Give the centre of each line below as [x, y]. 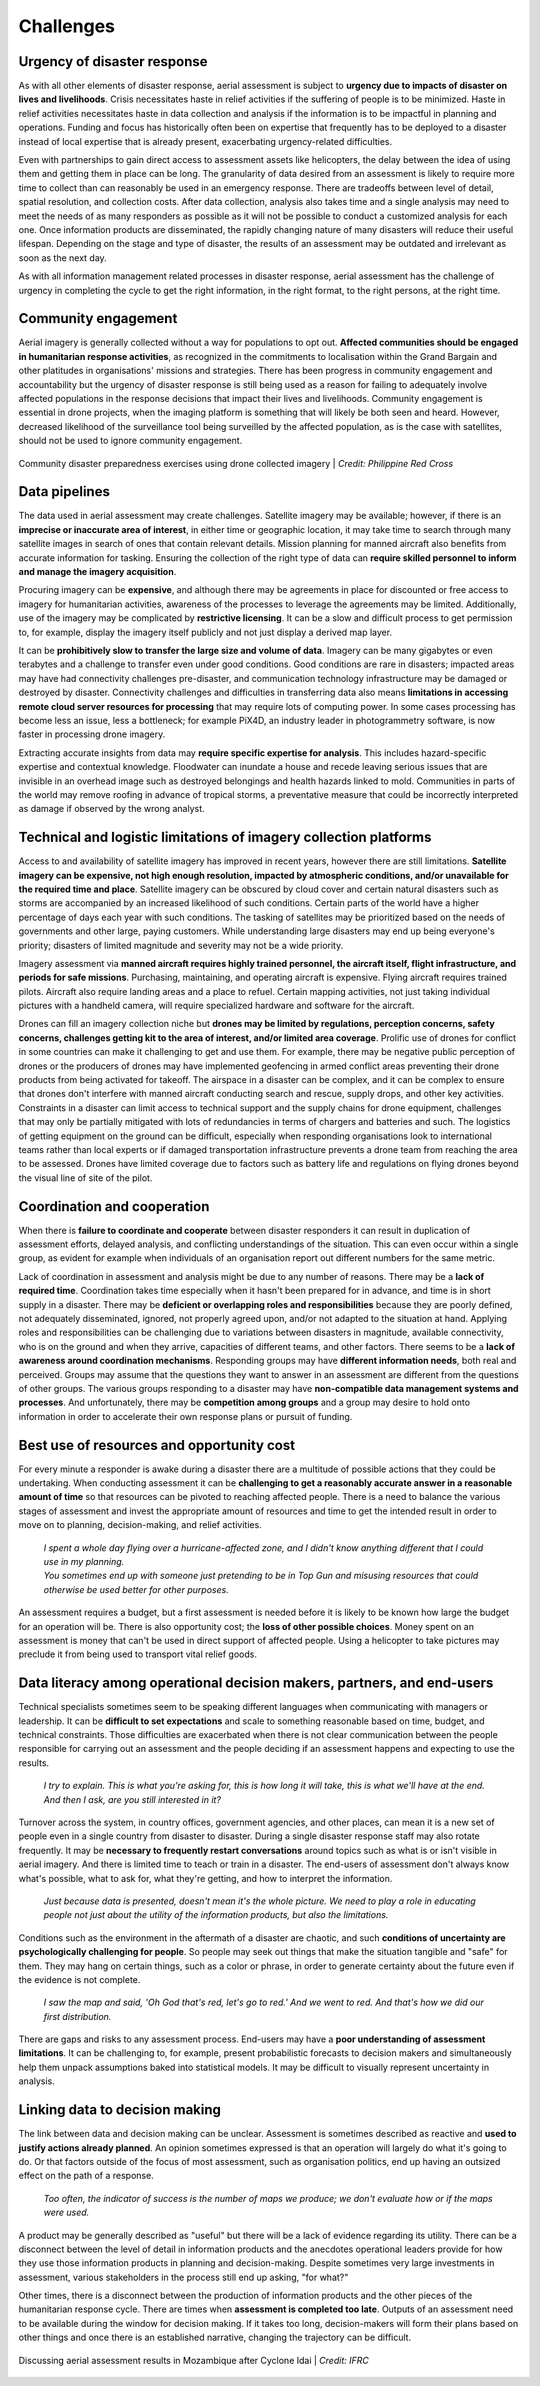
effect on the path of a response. [86, 2176]
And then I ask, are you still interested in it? [132, 1799]
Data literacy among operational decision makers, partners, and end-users [256, 1683]
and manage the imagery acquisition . [97, 572]
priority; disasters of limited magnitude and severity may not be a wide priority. [181, 945]
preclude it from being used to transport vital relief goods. [137, 1654]
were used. [66, 2212]
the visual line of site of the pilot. [85, 1177]
